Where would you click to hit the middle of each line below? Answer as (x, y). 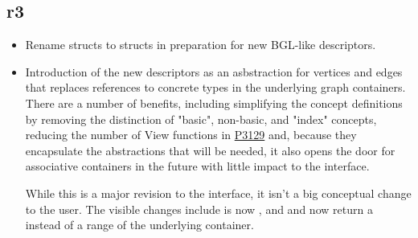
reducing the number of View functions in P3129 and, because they (191, 135)
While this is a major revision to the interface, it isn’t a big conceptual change (218, 193)
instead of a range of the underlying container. (139, 225)
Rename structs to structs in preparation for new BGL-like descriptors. (201, 45)
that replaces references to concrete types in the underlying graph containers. (215, 87)
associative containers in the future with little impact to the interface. (197, 166)
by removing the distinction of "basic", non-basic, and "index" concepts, (201, 119)
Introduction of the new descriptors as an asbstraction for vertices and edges (214, 71)
